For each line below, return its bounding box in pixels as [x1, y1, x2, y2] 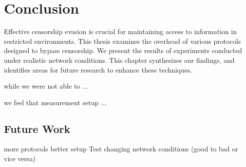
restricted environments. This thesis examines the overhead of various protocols [4, 36, 241, 46]
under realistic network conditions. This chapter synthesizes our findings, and [4, 55, 235, 65]
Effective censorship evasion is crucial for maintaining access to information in [4, 26, 237, 37]
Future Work [4, 121, 71, 136]
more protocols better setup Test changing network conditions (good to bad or [4, 144, 238, 154]
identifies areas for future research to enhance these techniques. [4, 64, 192, 74]
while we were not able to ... [4, 81, 88, 91]
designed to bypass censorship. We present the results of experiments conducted [4, 45, 242, 56]
